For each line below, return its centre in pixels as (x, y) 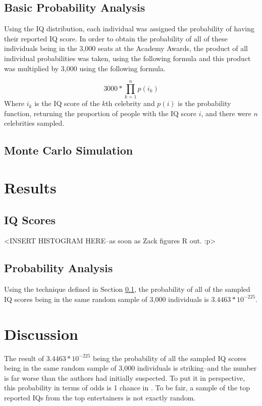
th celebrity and (130, 103)
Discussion (41, 334)
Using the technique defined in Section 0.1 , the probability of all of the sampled (127, 289)
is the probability (204, 103)
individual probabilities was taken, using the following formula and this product (127, 58)
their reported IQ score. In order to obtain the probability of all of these (116, 38)
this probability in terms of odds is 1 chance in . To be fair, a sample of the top (127, 388)
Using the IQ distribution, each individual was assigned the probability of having (129, 29)
